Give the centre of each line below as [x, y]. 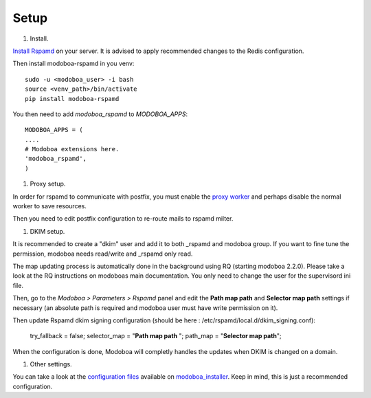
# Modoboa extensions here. [72, 149]
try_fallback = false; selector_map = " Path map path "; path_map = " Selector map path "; [156, 336]
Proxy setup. [48, 184]
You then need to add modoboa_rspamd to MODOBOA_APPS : [100, 114]
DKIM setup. [47, 231]
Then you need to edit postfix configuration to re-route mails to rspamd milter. [123, 219]
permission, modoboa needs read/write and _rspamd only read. [103, 254]
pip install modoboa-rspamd [72, 99]
